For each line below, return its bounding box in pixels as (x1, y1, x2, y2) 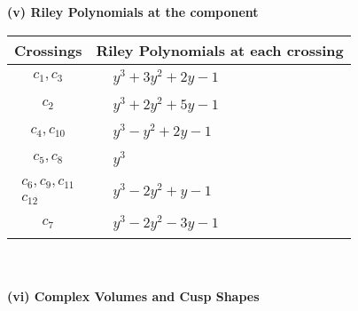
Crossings (14, 39, 82, 60)
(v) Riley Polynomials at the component (7, 3, 259, 20)
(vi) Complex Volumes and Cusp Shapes (7, 286, 260, 305)
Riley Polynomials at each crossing (96, 39, 344, 60)
